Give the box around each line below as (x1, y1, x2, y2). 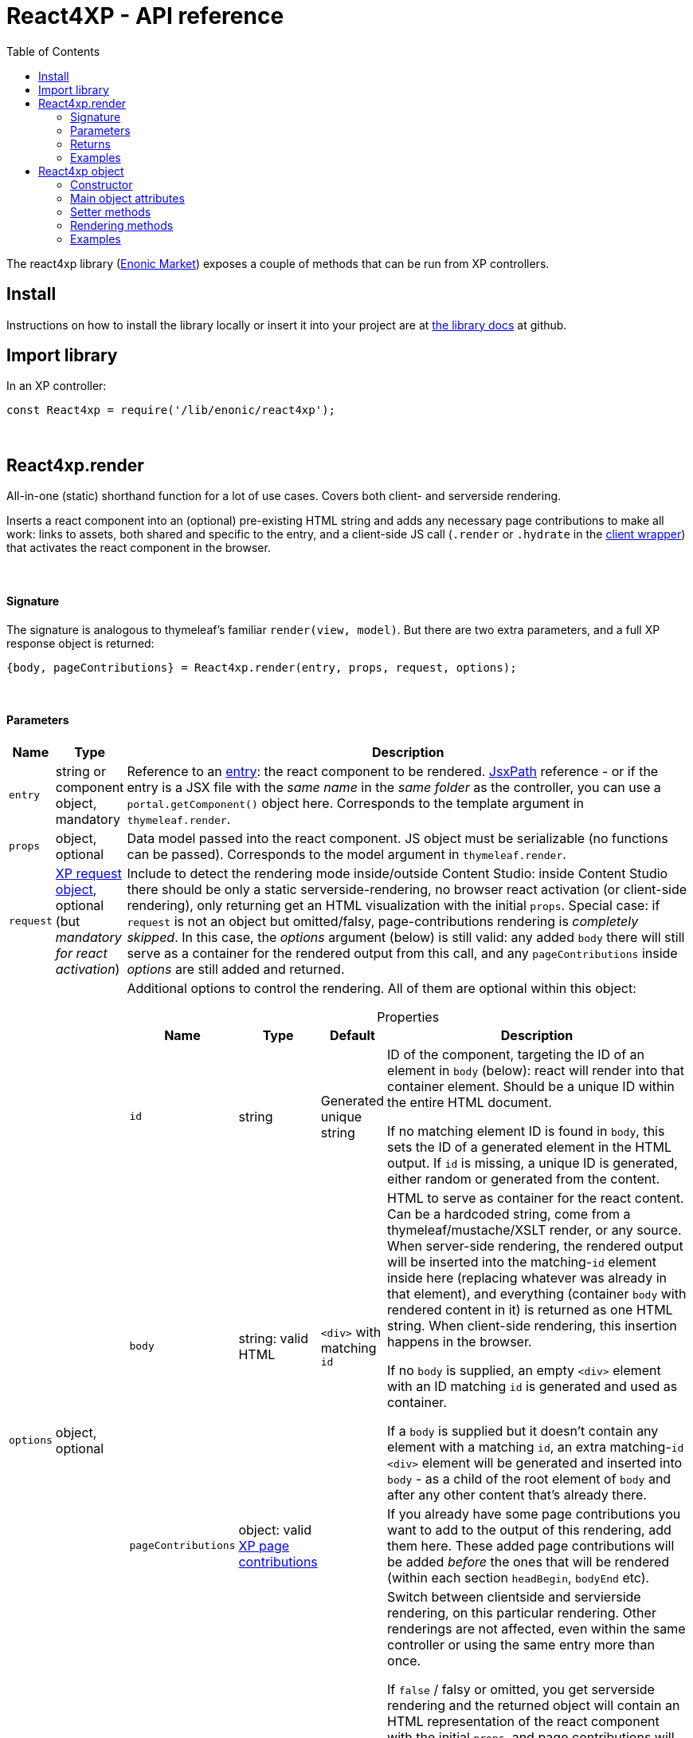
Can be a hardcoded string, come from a (387, 1205, 631, 1222)
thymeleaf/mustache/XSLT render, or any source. (387, 1221, 682, 1238)
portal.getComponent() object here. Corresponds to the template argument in (127, 794, 584, 811)
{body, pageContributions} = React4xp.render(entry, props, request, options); (6, 660, 517, 674)
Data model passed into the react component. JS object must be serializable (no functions (127, 830, 668, 846)
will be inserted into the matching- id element (387, 1253, 656, 1270)
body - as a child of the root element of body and (387, 1470, 671, 1487)
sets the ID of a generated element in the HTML (387, 1138, 671, 1155)
